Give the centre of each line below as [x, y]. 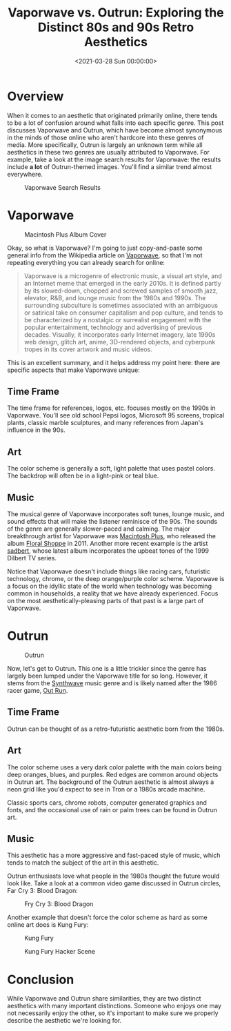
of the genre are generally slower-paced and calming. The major [99, 529]
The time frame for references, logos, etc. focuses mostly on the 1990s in [111, 408]
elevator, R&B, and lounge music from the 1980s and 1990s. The [115, 297]
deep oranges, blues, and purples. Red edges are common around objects [113, 774]
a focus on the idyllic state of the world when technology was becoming [110, 586]
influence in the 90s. [36, 430]
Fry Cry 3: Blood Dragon [59, 904]
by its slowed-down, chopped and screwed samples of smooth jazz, [121, 291]
